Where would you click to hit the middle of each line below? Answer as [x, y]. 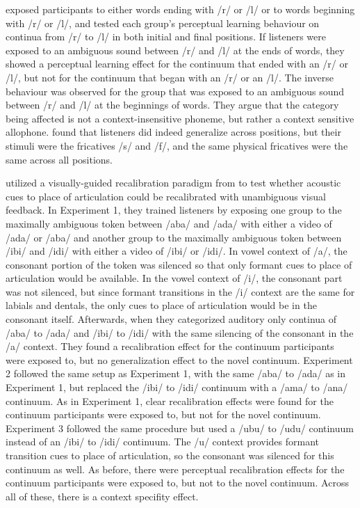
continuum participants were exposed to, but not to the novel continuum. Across [177, 483]
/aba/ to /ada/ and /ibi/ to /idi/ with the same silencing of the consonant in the [180, 332]
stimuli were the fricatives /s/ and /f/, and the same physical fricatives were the [177, 145]
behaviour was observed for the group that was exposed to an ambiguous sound [175, 91]
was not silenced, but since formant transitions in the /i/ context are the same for [180, 291]
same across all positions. [59, 159]
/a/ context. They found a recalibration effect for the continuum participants [170, 346]
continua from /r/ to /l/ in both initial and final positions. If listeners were [166, 37]
